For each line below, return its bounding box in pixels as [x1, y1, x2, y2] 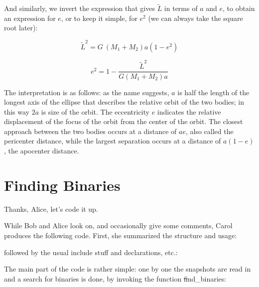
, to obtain [222, 3, 255, 13]
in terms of [164, 3, 198, 13]
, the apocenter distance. [4, 145, 79, 156]
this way [4, 106, 30, 117]
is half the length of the [177, 87, 250, 97]
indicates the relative [157, 106, 221, 117]
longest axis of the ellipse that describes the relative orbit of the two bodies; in [4, 97, 245, 107]
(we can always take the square [148, 12, 243, 23]
